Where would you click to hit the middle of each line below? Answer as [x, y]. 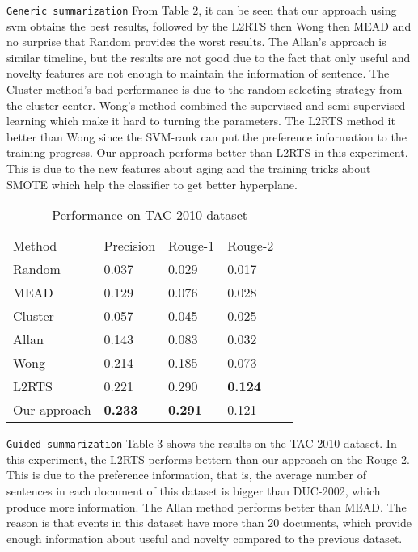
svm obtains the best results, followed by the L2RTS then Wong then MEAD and [209, 25]
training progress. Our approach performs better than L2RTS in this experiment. [207, 152]
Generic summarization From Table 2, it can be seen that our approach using [202, 10]
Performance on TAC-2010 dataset [150, 215]
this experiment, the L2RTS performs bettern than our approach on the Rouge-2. [208, 459]
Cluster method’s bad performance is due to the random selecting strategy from [205, 89]
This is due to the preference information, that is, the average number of [186, 475]
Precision [130, 246]
